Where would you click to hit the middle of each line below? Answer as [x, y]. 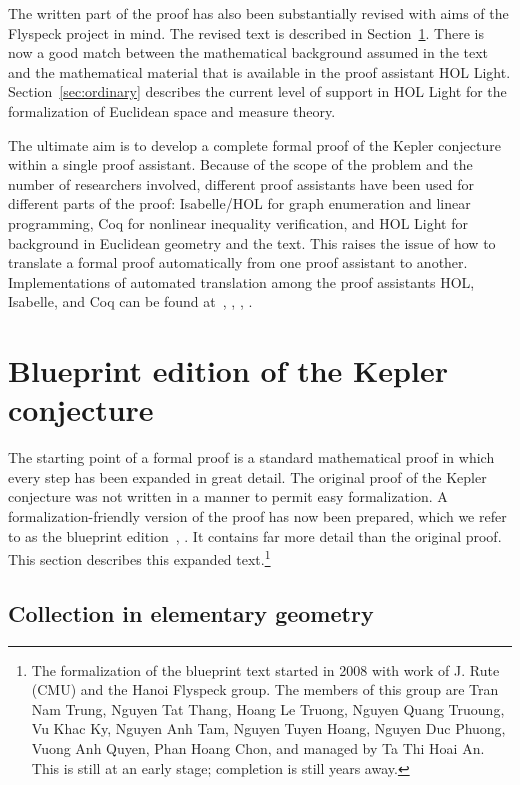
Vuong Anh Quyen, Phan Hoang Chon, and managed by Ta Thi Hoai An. [258, 748]
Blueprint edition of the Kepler [228, 370]
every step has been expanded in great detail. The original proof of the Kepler [247, 476]
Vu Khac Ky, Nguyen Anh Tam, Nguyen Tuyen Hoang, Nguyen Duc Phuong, [268, 728]
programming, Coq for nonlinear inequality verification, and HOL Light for [238, 222]
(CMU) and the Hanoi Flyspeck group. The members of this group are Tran [265, 689]
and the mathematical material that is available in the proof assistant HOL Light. [259, 71]
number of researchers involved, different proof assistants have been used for [241, 183]
